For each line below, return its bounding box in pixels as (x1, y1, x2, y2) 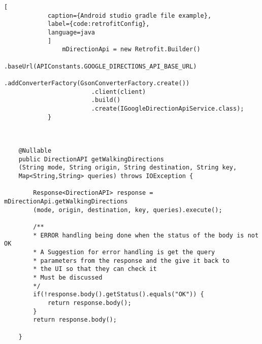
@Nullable (18, 147, 52, 155)
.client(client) (91, 88, 146, 95)
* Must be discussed (33, 274, 103, 281)
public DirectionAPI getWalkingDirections (18, 155, 164, 163)
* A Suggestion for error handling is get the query (33, 249, 215, 256)
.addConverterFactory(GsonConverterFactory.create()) (4, 79, 190, 87)
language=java (47, 28, 95, 36)
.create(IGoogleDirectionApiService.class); (91, 105, 244, 112)
